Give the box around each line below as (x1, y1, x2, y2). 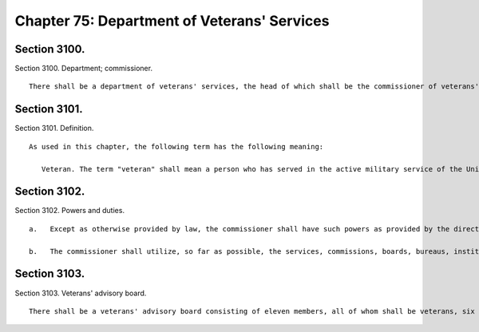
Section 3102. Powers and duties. (14, 206, 125, 215)
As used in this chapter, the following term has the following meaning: (29, 142, 324, 151)
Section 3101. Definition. (14, 124, 94, 133)
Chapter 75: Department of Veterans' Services (14, 12, 330, 30)
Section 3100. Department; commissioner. (14, 64, 153, 73)
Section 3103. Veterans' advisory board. (14, 288, 147, 298)
